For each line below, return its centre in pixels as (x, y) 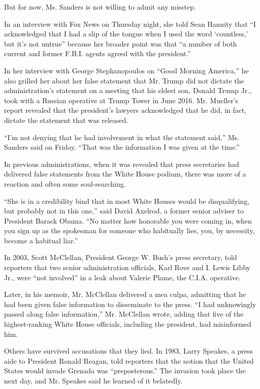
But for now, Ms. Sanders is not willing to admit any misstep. (100, 7)
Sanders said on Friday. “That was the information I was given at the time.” (122, 147)
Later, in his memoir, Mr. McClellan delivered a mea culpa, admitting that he (125, 294)
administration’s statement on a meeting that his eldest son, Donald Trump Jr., (128, 90)
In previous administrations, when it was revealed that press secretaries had (122, 164)
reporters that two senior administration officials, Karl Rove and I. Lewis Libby (127, 267)
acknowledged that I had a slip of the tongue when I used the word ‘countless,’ (126, 34)
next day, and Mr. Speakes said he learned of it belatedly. (93, 380)
